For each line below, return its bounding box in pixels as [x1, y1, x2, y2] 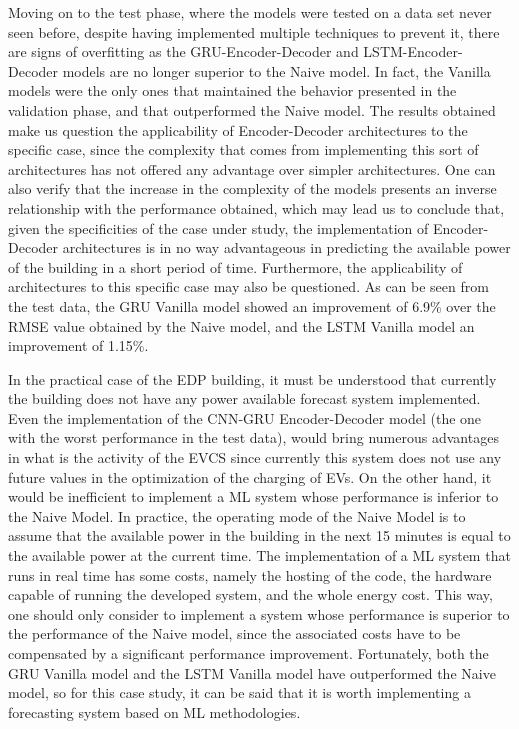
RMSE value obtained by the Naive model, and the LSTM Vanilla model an [8, 315, 475, 336]
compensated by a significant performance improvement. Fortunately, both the [8, 643, 489, 663]
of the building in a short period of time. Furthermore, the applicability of [8, 256, 463, 277]
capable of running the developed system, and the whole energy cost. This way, [8, 584, 493, 605]
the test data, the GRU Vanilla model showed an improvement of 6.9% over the [8, 295, 496, 316]
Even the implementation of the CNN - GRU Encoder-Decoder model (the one [8, 407, 482, 428]
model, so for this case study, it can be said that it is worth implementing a [8, 682, 471, 703]
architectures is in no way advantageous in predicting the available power [62, 237, 511, 258]
